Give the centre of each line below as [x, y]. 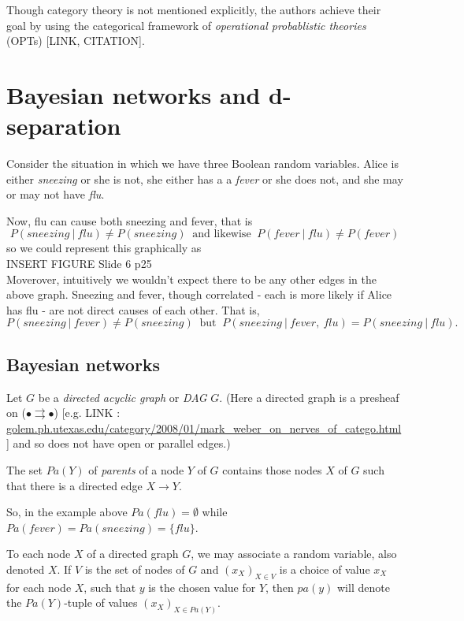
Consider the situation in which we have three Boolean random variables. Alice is [203, 164]
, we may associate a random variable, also [294, 554]
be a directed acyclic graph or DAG [122, 397]
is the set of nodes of [135, 569]
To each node [39, 554]
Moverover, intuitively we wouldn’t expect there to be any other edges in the [191, 279]
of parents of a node [136, 470]
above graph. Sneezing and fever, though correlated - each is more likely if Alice [199, 294]
